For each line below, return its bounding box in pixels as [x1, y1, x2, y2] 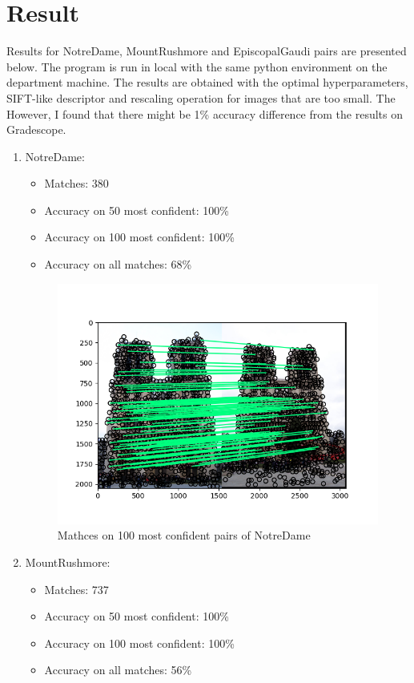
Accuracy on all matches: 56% [44, 661, 192, 678]
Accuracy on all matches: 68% [44, 256, 192, 273]
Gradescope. [6, 121, 66, 138]
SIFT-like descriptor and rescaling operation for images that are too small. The [6, 89, 396, 106]
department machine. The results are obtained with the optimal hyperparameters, [6, 74, 408, 91]
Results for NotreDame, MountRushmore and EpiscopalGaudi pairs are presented [6, 42, 407, 59]
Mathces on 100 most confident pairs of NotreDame [57, 527, 311, 544]
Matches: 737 [44, 580, 109, 597]
